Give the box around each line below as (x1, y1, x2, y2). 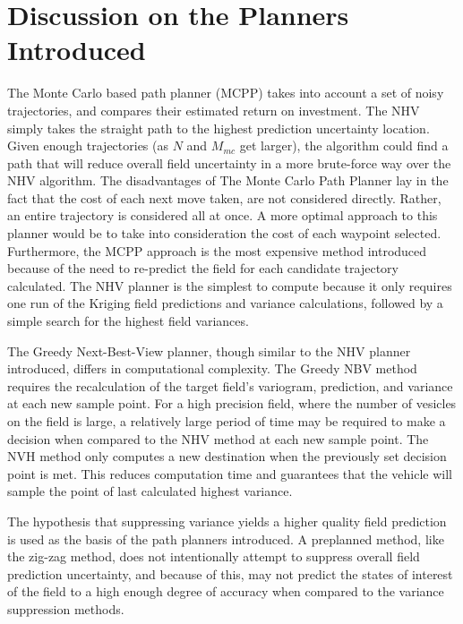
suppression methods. (7, 599, 124, 618)
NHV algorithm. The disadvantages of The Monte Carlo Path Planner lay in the (7, 171, 449, 190)
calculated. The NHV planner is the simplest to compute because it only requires (7, 276, 452, 295)
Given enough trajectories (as (7, 136, 168, 155)
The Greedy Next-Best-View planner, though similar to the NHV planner (7, 341, 411, 360)
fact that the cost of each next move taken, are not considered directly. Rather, (7, 188, 442, 207)
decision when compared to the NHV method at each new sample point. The (7, 429, 429, 448)
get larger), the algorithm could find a (239, 136, 449, 155)
